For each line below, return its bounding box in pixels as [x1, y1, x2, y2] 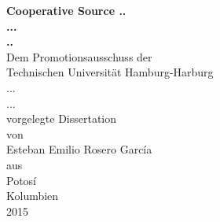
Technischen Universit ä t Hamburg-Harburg [6, 64, 214, 80]
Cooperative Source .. [6, 2, 126, 18]
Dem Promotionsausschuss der [6, 48, 152, 65]
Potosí [6, 172, 36, 188]
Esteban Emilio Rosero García [6, 141, 152, 157]
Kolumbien [6, 187, 59, 204]
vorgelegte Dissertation [6, 110, 117, 127]
